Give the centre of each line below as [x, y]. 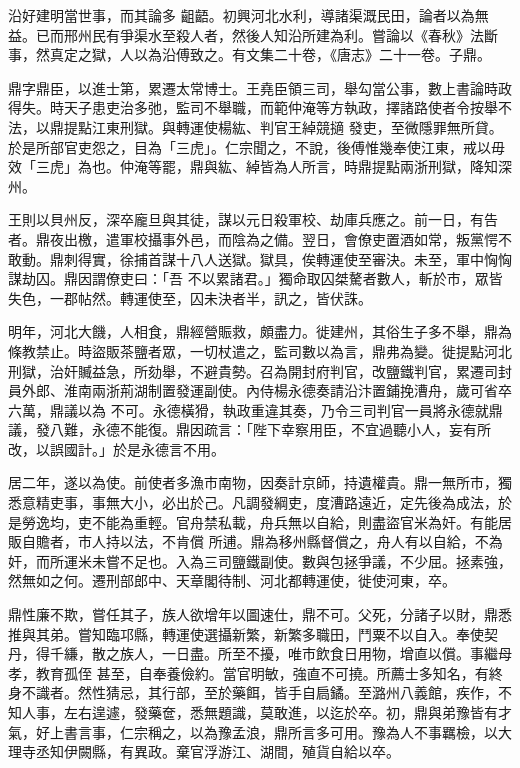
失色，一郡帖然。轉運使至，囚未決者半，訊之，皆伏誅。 [190, 297]
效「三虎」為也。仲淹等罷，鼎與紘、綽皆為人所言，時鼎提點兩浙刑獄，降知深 [260, 166]
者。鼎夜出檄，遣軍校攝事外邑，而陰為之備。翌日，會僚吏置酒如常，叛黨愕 [253, 238]
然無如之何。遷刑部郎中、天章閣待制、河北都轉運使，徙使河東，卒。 [232, 580]
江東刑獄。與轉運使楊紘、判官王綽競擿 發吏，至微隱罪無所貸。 [297, 126]
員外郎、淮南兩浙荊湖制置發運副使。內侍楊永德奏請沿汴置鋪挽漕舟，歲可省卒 [260, 390]
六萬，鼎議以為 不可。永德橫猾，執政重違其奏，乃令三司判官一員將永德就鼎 [255, 409]
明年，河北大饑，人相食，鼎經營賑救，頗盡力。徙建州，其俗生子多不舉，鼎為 [260, 331]
